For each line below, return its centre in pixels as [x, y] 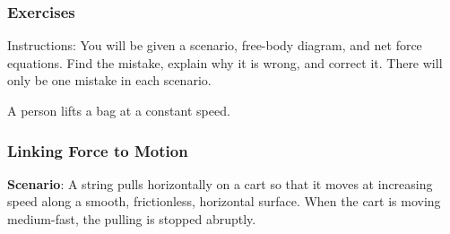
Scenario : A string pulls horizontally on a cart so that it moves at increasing [220, 183]
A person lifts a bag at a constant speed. [119, 110]
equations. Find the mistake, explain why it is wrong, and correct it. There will [225, 62]
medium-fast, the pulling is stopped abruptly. [132, 219]
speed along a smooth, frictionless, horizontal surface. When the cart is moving [224, 201]
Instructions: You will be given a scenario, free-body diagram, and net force [215, 45]
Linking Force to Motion [98, 150]
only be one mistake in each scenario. [109, 80]
